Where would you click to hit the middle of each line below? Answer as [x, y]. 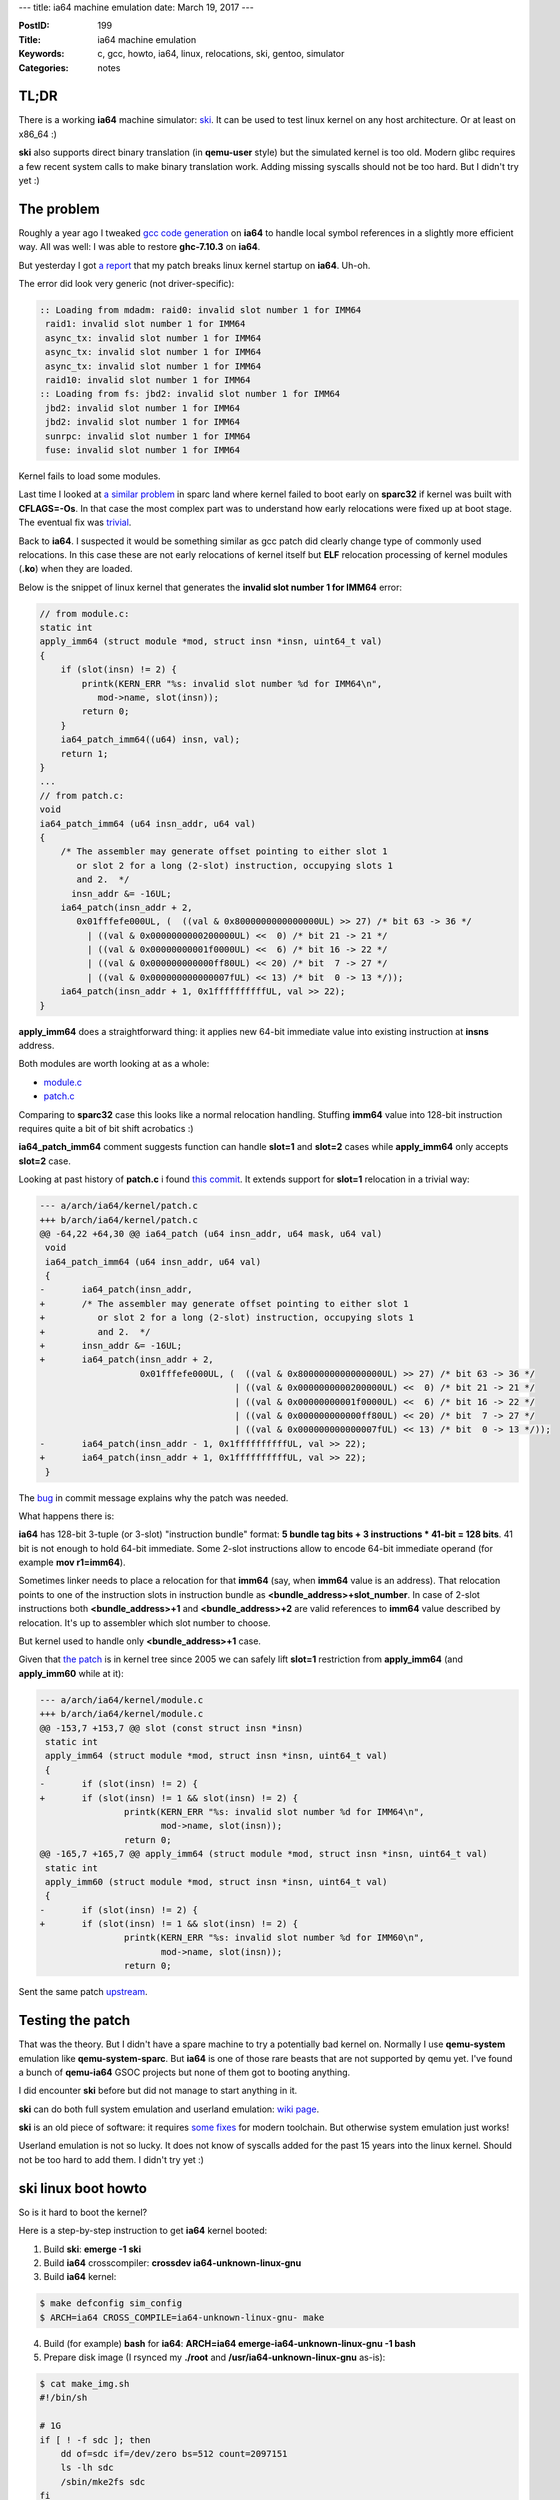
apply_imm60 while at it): [71, 1673]
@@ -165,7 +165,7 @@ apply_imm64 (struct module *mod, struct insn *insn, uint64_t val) [264, 1854]
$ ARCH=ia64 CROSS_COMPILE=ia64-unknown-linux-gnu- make [182, 2317]
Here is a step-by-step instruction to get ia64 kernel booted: [143, 2231]
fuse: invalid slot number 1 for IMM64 [142, 450]
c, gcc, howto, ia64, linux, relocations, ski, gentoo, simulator [221, 54]
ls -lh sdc [87, 2468]
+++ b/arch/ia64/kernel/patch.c [119, 1219]
